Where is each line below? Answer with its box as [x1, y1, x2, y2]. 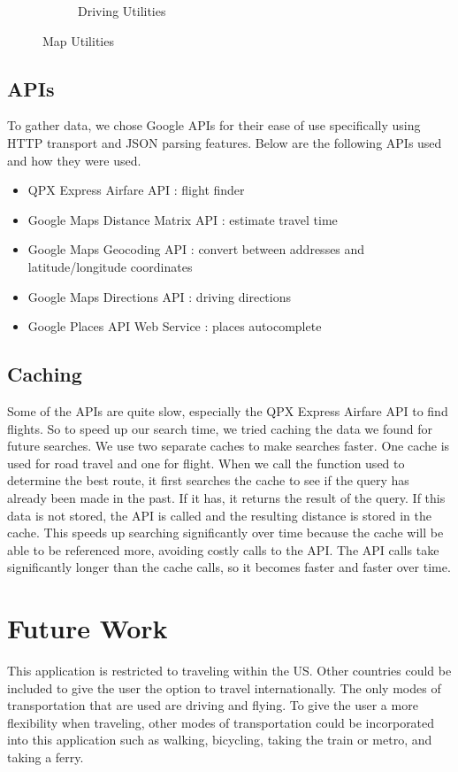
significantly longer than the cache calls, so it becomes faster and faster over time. [7, 558, 451, 576]
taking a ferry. [7, 747, 84, 766]
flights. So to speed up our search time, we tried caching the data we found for [7, 419, 433, 437]
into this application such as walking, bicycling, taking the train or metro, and [7, 730, 432, 749]
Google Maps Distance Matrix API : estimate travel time [27, 210, 338, 228]
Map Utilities [42, 31, 114, 50]
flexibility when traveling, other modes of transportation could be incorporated [7, 713, 435, 731]
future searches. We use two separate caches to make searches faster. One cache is [7, 436, 450, 455]
